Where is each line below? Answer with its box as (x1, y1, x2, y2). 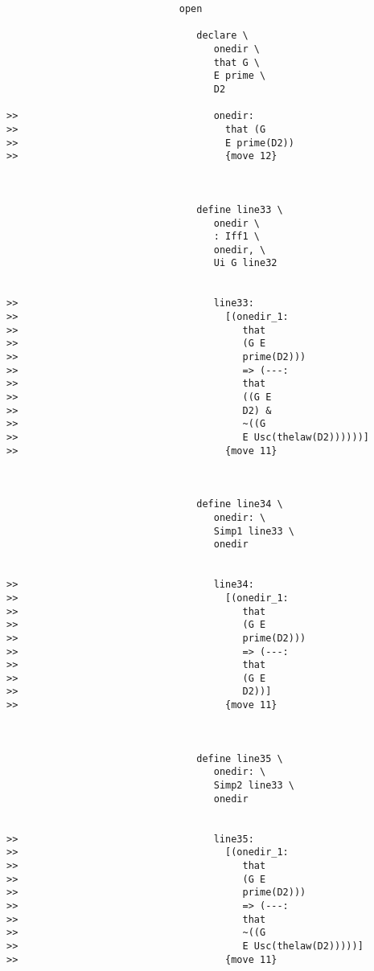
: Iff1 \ (213, 231, 260, 243)
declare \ (196, 30, 249, 42)
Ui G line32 (213, 257, 277, 269)
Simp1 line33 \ (213, 525, 294, 537)
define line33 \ (196, 203, 283, 215)
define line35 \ (196, 752, 283, 764)
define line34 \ (196, 498, 283, 510)
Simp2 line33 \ (213, 780, 294, 792)
